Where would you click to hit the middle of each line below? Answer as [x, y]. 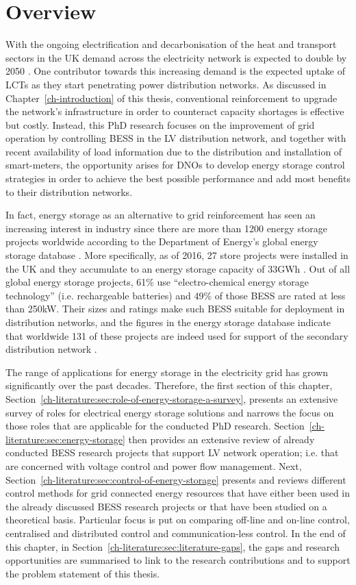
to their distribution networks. [69, 191]
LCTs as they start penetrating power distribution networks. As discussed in [166, 84]
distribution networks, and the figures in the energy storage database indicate [168, 322]
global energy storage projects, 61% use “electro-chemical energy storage [157, 282]
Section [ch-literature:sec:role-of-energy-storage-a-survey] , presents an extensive [172, 398]
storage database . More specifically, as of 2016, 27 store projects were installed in [177, 255]
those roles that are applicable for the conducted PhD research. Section [155, 426]
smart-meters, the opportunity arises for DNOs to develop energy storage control [175, 165]
